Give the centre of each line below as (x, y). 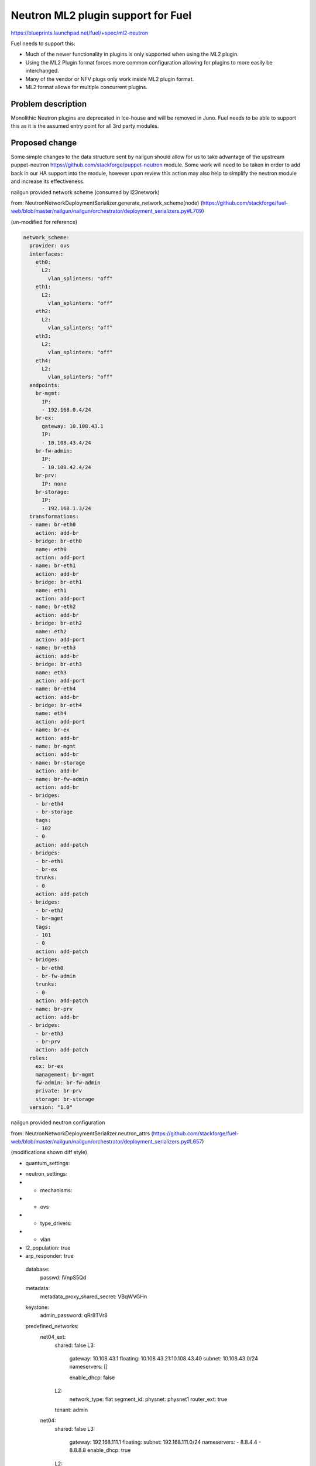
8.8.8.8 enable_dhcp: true (100, 1450)
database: (37, 1269)
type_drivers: (56, 1223)
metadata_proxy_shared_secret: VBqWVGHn (94, 1297)
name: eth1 (51, 590)
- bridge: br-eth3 (56, 664)
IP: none (54, 483)
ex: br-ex (49, 1066)
